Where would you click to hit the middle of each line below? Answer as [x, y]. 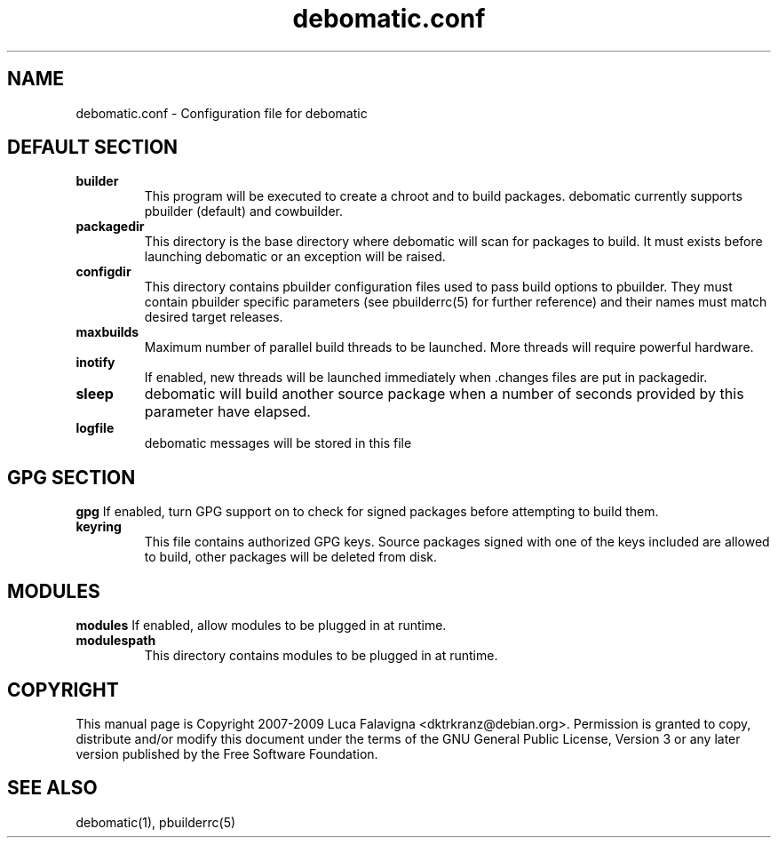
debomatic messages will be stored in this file [278, 443]
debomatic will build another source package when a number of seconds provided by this [444, 394]
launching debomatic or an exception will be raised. [295, 257]
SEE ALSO [52, 788]
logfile [95, 428]
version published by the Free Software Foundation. [227, 753]
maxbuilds [107, 332]
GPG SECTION [71, 477]
